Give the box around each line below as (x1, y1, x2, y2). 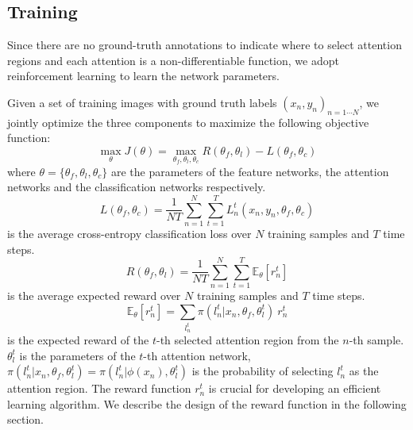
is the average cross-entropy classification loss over (7, 225, 252, 241)
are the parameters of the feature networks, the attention (110, 163, 389, 179)
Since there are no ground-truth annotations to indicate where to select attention (7, 36, 402, 53)
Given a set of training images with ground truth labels (7, 94, 277, 110)
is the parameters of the (19, 347, 136, 363)
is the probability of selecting (191, 363, 334, 379)
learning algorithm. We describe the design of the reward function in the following (7, 395, 407, 412)
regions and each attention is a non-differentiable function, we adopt (7, 52, 339, 68)
